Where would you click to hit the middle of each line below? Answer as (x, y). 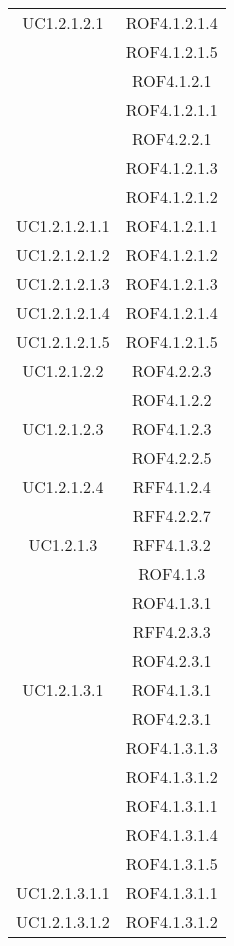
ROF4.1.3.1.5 (171, 863)
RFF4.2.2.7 (171, 515)
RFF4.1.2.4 (171, 486)
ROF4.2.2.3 (172, 370)
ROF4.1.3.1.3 (171, 747)
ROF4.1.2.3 (172, 428)
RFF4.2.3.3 (171, 631)
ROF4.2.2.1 (172, 138)
